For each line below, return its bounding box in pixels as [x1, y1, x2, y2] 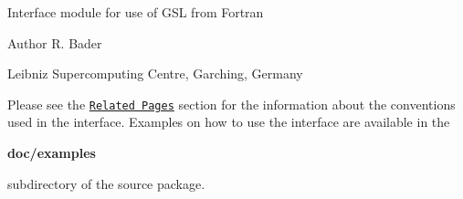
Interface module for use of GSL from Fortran [7, 3, 264, 21]
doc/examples [7, 143, 96, 162]
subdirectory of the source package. [7, 173, 205, 193]
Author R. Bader [7, 33, 102, 52]
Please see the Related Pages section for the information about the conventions [7, 94, 456, 113]
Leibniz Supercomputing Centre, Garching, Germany [7, 64, 303, 83]
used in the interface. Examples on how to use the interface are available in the [7, 112, 450, 131]
